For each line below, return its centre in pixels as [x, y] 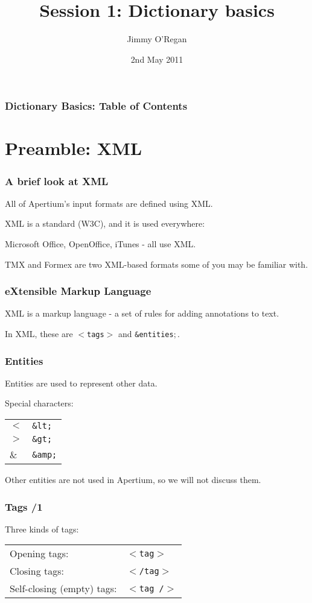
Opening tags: [39, 554]
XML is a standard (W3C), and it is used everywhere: [105, 223]
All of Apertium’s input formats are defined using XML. [109, 203]
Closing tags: [37, 571]
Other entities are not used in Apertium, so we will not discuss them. [133, 480]
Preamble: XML [74, 148]
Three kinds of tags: [42, 529]
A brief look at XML [57, 181]
